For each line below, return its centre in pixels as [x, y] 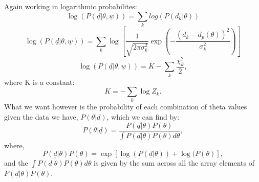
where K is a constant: [39, 82]
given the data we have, [41, 117]
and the [16, 163]
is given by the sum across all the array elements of [174, 163]
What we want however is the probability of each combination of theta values [126, 107]
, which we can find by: [143, 117]
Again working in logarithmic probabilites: [71, 6]
